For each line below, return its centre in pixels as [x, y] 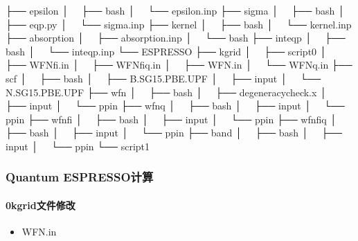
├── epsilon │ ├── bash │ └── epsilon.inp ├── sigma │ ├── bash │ [175, 10]
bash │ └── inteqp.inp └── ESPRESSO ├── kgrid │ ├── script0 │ [166, 51]
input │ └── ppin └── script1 [78, 146]
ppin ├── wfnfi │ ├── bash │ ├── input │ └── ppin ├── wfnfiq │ [171, 119]
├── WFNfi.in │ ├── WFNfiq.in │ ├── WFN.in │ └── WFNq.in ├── [179, 65]
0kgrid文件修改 [41, 205]
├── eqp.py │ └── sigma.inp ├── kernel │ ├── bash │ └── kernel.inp [179, 24]
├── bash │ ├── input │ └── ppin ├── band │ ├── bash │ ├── [174, 133]
